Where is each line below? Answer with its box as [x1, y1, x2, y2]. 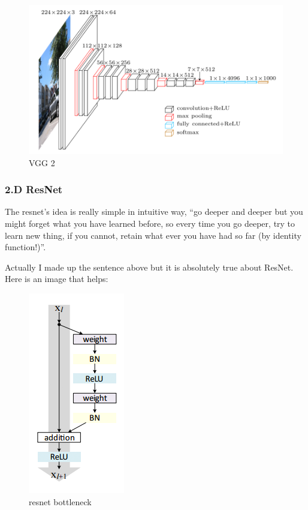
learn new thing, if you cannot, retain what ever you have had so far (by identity [5, 229, 301, 241]
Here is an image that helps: [5, 272, 108, 285]
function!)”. [5, 241, 46, 253]
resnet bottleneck [29, 495, 92, 508]
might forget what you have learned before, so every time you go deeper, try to [5, 217, 295, 229]
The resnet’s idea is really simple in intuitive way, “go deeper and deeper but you [5, 205, 303, 218]
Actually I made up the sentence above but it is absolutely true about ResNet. [5, 260, 294, 273]
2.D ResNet [5, 182, 63, 197]
